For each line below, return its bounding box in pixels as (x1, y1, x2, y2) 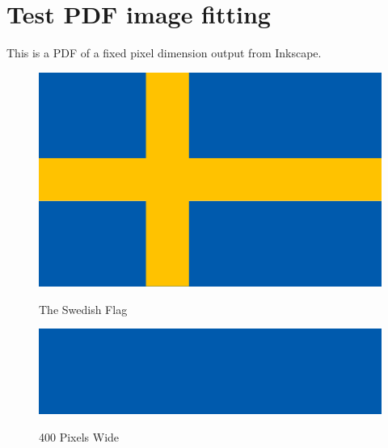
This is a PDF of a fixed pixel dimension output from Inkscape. (6, 44, 322, 61)
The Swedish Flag (39, 300, 128, 317)
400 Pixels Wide (39, 428, 120, 445)
